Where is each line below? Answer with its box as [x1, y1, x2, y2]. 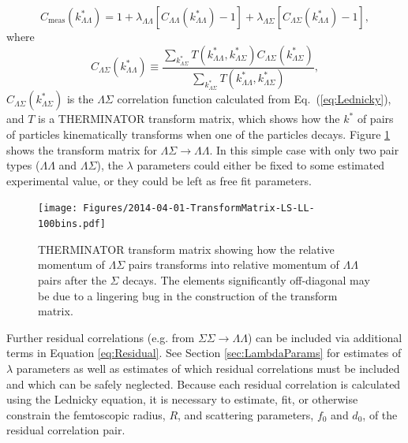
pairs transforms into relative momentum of [128, 256, 339, 273]
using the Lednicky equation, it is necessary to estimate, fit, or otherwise [6, 391, 358, 408]
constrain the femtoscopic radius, [6, 406, 166, 423]
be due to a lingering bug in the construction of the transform [38, 287, 338, 303]
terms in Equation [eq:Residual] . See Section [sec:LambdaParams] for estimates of [6, 344, 402, 361]
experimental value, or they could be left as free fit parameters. [6, 172, 312, 188]
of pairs [357, 110, 394, 127]
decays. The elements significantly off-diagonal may [122, 271, 370, 288]
